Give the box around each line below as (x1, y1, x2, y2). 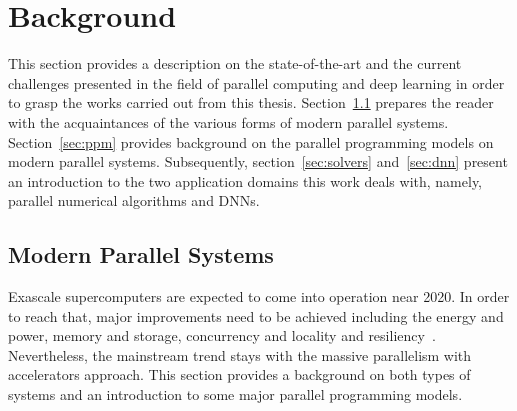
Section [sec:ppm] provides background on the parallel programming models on (8, 131, 494, 152)
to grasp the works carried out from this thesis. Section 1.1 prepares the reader (8, 92, 494, 113)
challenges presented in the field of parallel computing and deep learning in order (8, 72, 505, 93)
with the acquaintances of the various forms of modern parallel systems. (8, 111, 449, 132)
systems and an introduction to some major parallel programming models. (8, 384, 463, 405)
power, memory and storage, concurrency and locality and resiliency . (8, 325, 436, 346)
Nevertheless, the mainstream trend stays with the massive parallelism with (8, 344, 472, 365)
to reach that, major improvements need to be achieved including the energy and (8, 305, 504, 326)
